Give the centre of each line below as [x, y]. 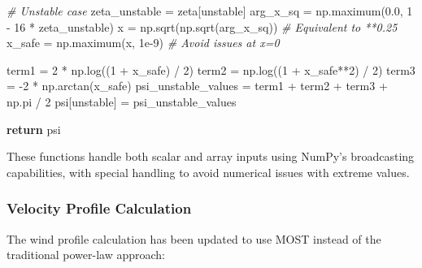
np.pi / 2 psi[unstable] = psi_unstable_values [122, 101]
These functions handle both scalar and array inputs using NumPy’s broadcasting [211, 156]
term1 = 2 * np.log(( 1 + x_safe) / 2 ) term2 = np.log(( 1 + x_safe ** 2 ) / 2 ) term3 [211, 69]
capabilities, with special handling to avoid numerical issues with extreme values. [208, 172]
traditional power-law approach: [86, 255]
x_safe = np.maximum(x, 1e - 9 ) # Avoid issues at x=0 [143, 43]
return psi [34, 129]
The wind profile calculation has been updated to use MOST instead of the [194, 238]
